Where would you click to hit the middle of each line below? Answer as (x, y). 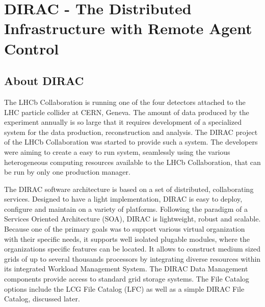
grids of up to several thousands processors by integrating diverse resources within (132, 258)
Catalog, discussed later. (42, 299)
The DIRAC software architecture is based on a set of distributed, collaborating (129, 189)
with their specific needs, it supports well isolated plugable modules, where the (127, 239)
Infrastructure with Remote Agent (128, 28)
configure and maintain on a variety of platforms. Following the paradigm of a (126, 208)
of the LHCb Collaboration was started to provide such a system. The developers (131, 142)
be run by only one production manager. (67, 172)
